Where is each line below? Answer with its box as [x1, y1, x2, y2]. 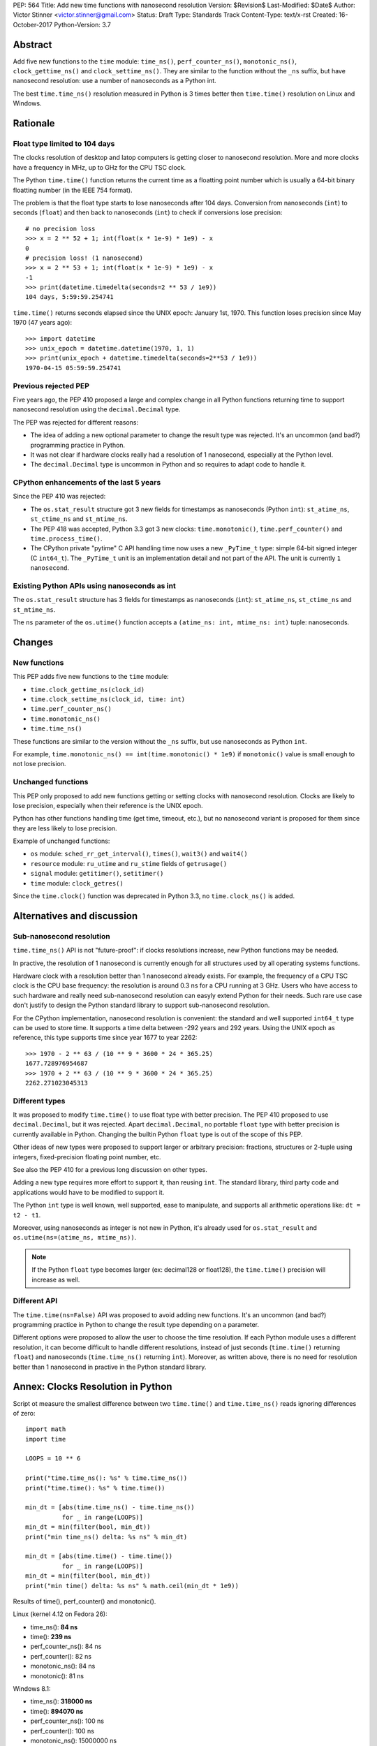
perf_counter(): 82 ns [30, 1652, 92, 1660]
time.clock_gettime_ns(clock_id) [30, 685, 145, 694]
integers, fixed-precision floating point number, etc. [13, 1152, 161, 1161]
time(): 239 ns [30, 1633, 72, 1641]
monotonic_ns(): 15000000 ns [30, 1736, 117, 1745]
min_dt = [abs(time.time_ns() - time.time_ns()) [25, 1504, 195, 1511]
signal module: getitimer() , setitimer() [30, 870, 164, 878]
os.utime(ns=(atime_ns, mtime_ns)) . [13, 1233, 137, 1242]
